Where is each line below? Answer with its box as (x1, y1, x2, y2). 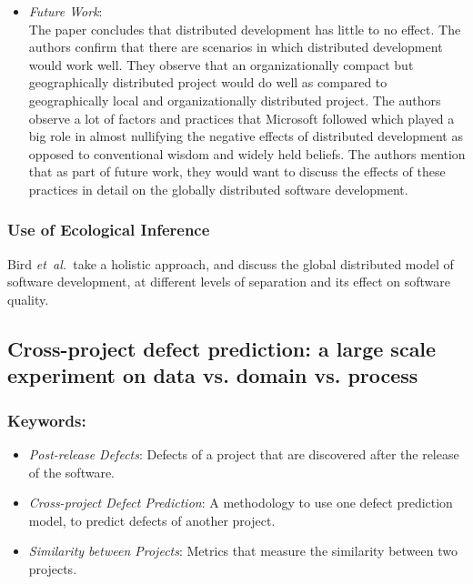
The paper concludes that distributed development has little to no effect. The (28, 19, 461, 38)
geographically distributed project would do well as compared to (28, 73, 387, 92)
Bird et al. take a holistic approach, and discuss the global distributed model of (7, 254, 454, 273)
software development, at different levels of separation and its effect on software (7, 272, 450, 291)
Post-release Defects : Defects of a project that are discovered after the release (28, 444, 459, 463)
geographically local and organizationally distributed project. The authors (28, 90, 441, 109)
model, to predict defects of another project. (28, 510, 276, 529)
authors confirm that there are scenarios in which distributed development (28, 37, 443, 56)
